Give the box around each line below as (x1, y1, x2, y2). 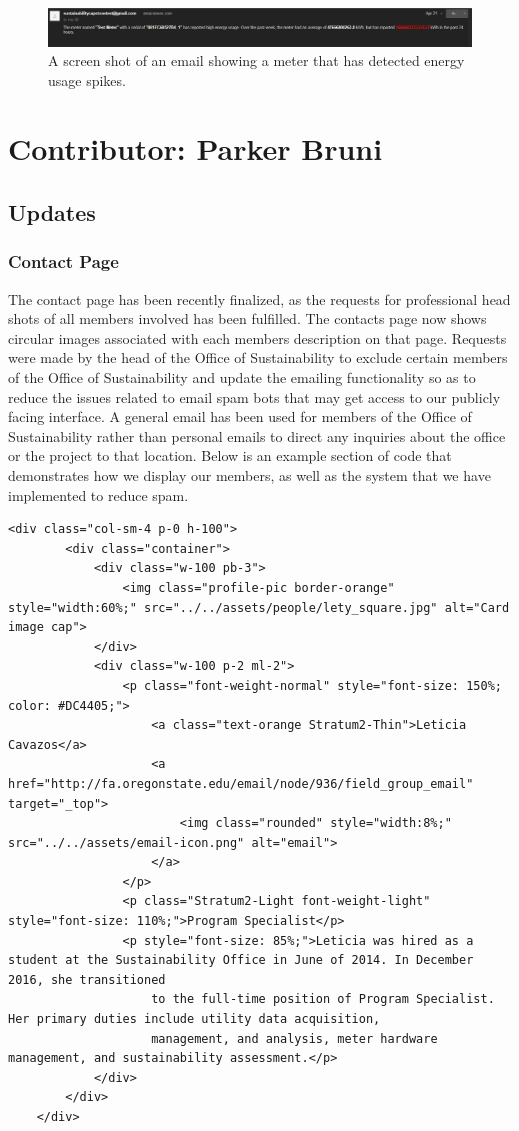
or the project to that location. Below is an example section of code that (8, 445, 452, 466)
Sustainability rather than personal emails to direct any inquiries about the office (8, 425, 506, 446)
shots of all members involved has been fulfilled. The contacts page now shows (8, 308, 487, 329)
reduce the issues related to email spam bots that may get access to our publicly (8, 386, 501, 407)
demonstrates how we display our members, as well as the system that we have (8, 465, 491, 485)
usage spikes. (48, 69, 126, 90)
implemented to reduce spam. (8, 484, 189, 505)
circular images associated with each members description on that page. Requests (8, 327, 507, 348)
